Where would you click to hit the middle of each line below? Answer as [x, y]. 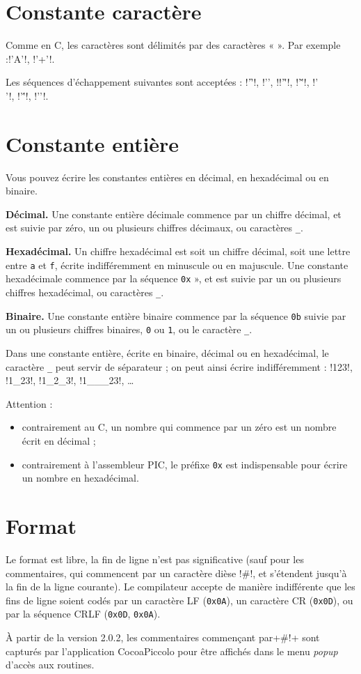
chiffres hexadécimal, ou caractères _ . [85, 292]
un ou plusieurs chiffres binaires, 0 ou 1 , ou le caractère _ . [129, 329]
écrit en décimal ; [59, 440]
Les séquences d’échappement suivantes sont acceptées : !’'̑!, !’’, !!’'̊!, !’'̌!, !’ [162, 82]
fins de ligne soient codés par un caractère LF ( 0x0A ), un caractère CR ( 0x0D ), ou [179, 600]
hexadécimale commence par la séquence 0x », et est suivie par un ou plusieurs [174, 278]
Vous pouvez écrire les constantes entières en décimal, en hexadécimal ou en [167, 177]
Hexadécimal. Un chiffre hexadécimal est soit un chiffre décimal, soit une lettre [178, 251]
